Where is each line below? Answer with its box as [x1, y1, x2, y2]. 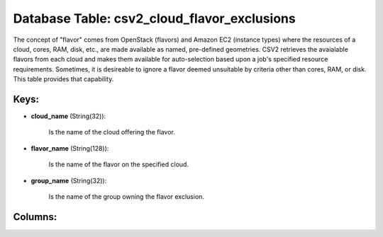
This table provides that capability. [13, 75, 114, 83]
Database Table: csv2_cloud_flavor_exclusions [13, 11, 296, 26]
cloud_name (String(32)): [30, 112, 106, 120]
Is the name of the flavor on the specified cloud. [48, 160, 189, 169]
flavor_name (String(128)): [30, 144, 109, 152]
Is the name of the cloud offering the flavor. [48, 128, 175, 137]
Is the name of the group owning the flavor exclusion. [48, 192, 205, 201]
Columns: [13, 211, 57, 223]
